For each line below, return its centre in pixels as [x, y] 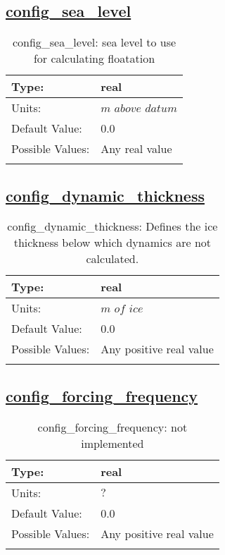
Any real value [136, 149]
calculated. [112, 259]
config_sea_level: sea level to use [94, 42]
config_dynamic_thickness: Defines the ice [112, 226]
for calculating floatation [94, 59]
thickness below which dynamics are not [112, 243]
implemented [112, 443]
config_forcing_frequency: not [112, 427]
